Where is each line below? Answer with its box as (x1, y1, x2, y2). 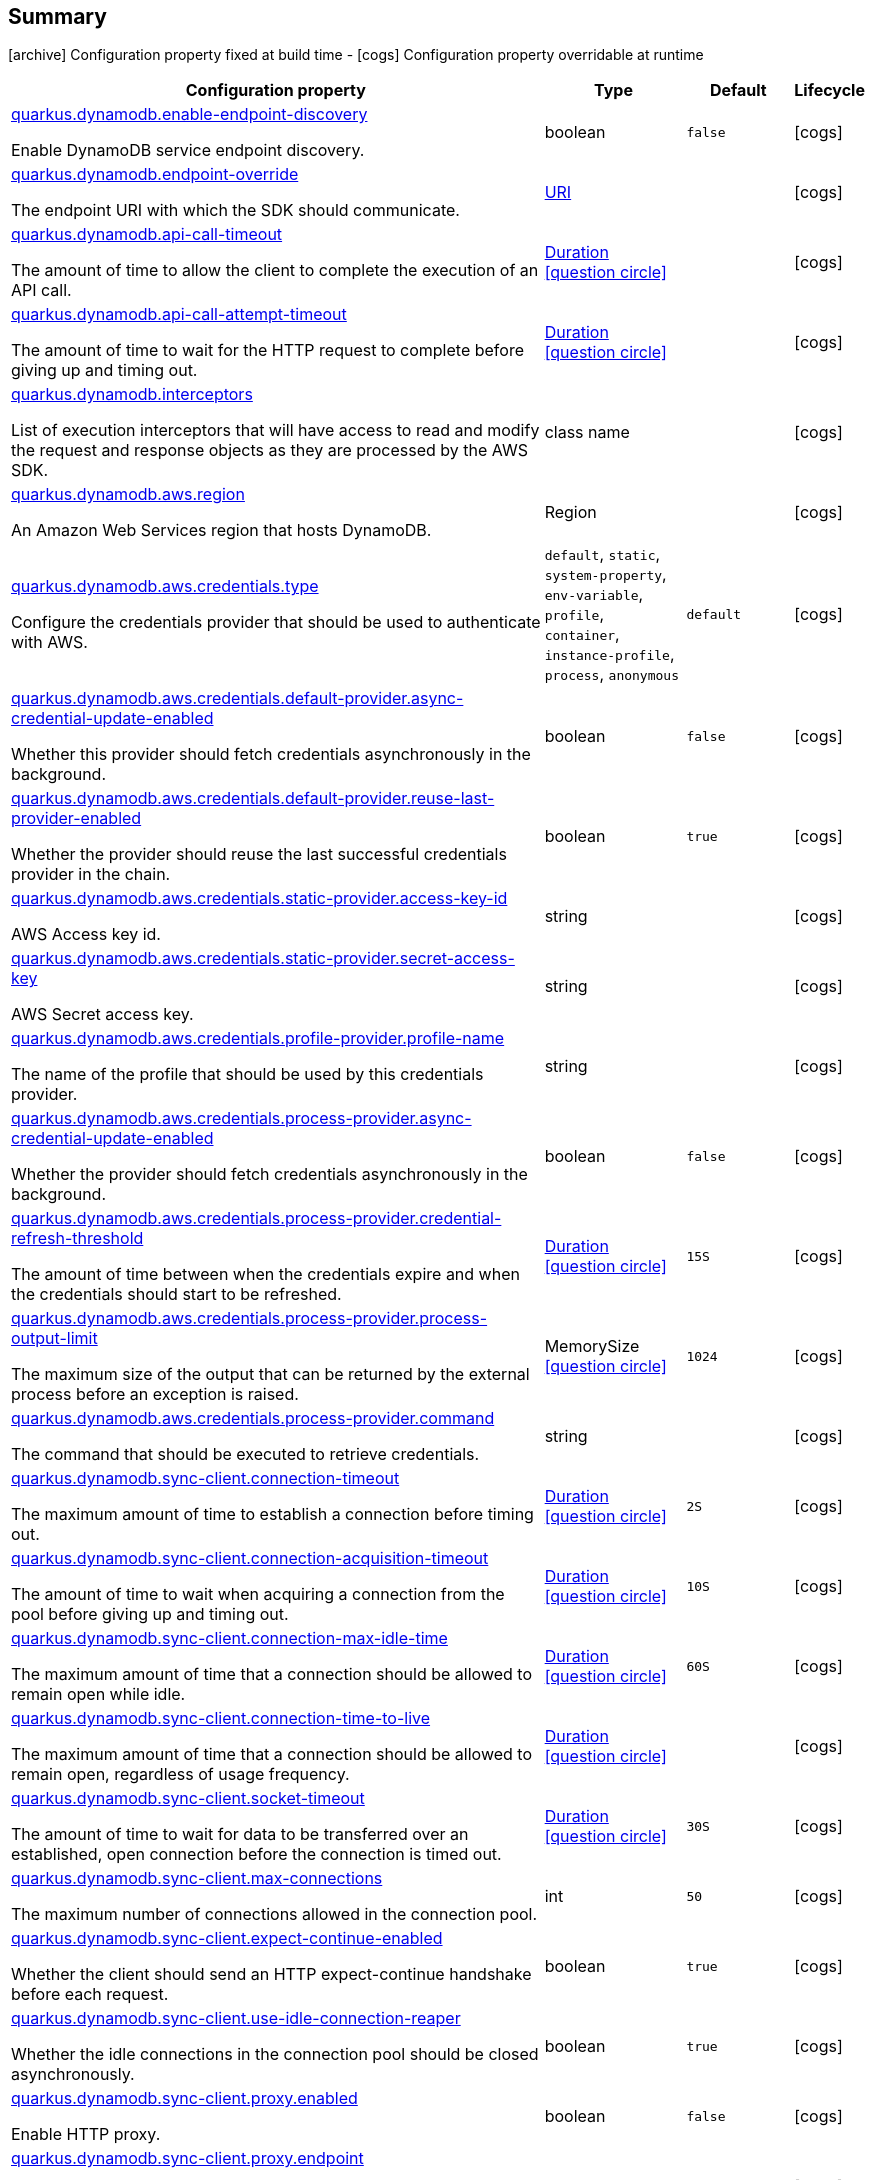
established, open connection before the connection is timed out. (11, 1844, 502, 1865)
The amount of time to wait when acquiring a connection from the (11, 1584, 505, 1605)
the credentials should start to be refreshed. (11, 1284, 342, 1305)
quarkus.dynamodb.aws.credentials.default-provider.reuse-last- (11, 788, 495, 809)
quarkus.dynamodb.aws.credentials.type (11, 576, 319, 597)
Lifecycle (794, 80, 865, 101)
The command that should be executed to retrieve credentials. (11, 1444, 480, 1465)
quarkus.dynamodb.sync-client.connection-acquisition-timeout (11, 1548, 489, 1569)
